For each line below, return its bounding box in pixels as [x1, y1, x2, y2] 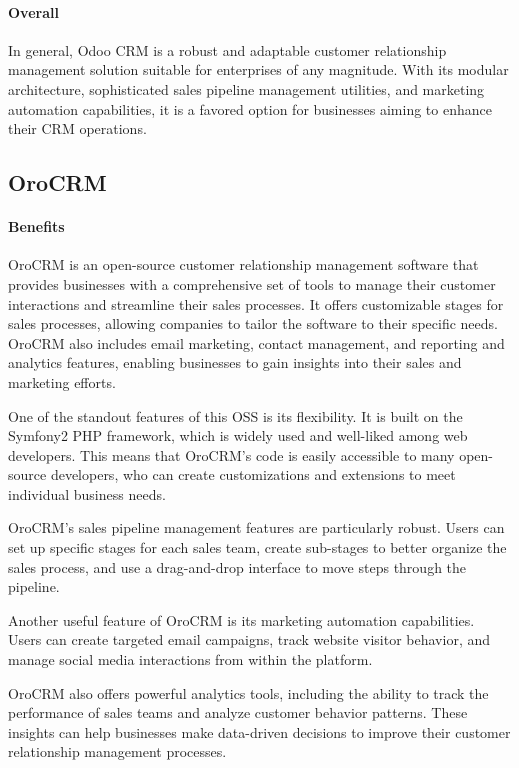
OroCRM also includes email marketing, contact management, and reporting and [8, 332, 505, 353]
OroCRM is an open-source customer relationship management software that [8, 254, 479, 275]
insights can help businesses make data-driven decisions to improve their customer [8, 721, 511, 742]
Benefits [8, 216, 65, 237]
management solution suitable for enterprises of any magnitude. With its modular [8, 59, 509, 80]
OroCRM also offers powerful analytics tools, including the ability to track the [8, 682, 489, 703]
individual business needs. [8, 483, 166, 504]
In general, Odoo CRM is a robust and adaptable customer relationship [8, 39, 447, 60]
